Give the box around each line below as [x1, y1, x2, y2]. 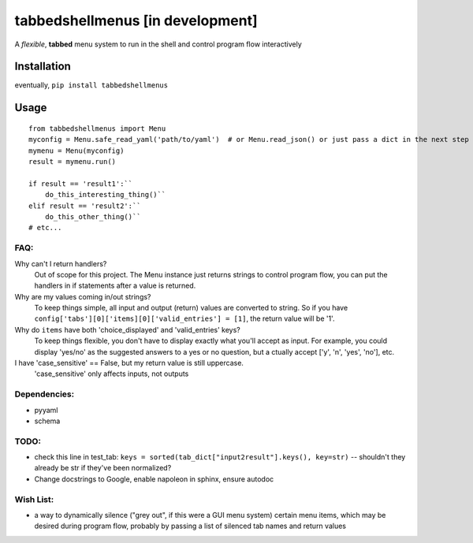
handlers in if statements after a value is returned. [34, 281, 196, 291]
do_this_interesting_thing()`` [44, 190, 166, 199]
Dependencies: [14, 389, 75, 400]
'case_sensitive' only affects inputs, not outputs [34, 369, 189, 378]
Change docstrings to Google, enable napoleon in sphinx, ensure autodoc [34, 474, 274, 484]
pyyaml [34, 405, 58, 415]
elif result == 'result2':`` [28, 201, 141, 210]
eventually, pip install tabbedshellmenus [14, 80, 169, 90]
